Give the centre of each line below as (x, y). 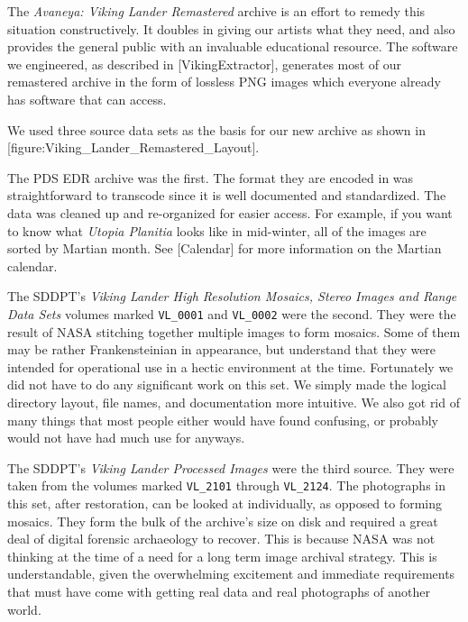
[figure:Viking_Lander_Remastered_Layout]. (133, 147)
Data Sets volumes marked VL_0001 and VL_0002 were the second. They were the (232, 313)
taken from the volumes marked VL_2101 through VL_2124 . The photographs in (226, 485)
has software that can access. (87, 99)
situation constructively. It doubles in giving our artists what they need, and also (231, 28)
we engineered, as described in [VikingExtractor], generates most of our (205, 64)
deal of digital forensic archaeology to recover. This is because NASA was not (221, 539)
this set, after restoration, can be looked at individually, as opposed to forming (225, 503)
